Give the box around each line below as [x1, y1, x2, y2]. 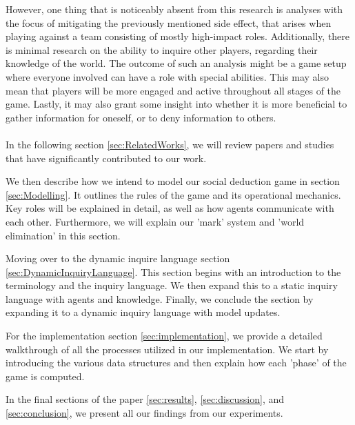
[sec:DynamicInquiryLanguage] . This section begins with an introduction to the [6, 264, 341, 279]
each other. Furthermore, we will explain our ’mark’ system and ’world [6, 214, 305, 228]
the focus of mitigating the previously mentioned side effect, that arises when [6, 15, 332, 30]
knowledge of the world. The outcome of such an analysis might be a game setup [6, 56, 347, 70]
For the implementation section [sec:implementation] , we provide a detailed [6, 328, 323, 343]
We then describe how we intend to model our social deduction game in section [6, 174, 340, 188]
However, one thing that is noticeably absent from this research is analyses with [6, 2, 343, 16]
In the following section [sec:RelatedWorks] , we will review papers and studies [6, 137, 334, 151]
